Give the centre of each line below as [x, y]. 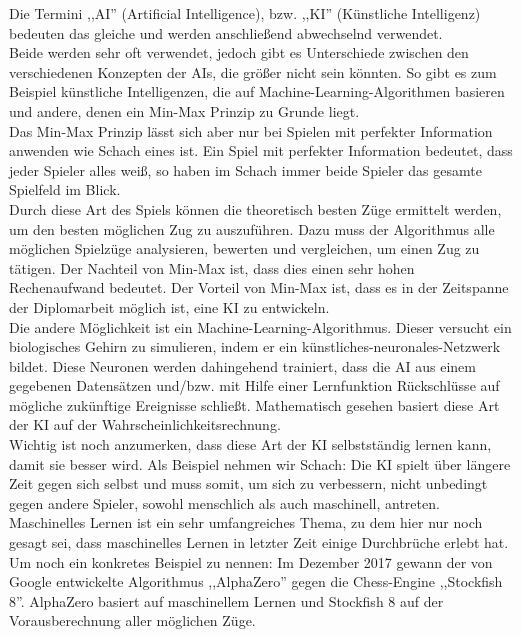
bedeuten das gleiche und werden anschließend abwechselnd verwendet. [226, 32]
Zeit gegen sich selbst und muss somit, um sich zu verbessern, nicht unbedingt [248, 483]
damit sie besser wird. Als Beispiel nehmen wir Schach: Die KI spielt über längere [260, 463]
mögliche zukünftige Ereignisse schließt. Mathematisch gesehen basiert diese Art [254, 404]
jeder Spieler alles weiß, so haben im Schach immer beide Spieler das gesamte [245, 169]
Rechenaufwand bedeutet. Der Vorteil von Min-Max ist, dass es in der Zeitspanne [259, 287]
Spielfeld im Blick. [65, 189]
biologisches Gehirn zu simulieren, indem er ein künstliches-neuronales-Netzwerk [255, 346]
